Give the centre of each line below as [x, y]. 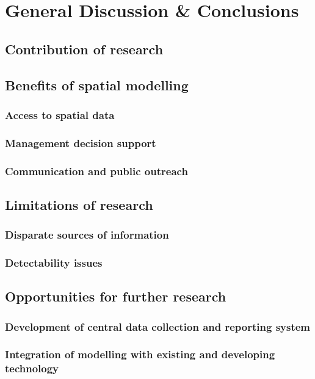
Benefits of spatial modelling [97, 85]
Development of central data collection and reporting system [158, 326]
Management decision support [81, 143]
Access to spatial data [60, 114]
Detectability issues [54, 263]
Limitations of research [79, 204]
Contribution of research [84, 49]
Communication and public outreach [96, 171]
